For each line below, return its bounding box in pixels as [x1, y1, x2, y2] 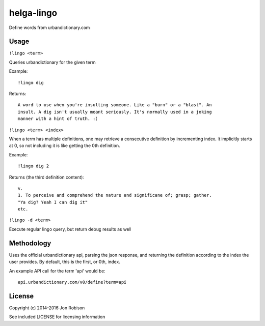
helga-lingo [9, 7, 57, 18]
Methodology [9, 239, 52, 247]
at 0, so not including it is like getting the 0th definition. [9, 143, 120, 148]
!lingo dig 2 [18, 163, 49, 169]
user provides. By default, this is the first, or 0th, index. [9, 259, 120, 265]
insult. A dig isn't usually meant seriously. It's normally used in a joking [18, 109, 212, 115]
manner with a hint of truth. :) [18, 116, 98, 121]
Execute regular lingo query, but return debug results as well [9, 226, 132, 232]
